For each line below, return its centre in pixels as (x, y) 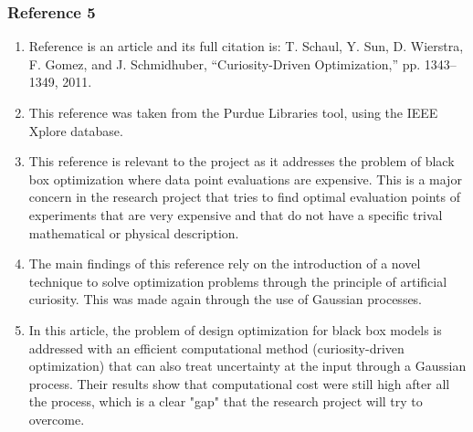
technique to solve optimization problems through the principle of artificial (238, 281)
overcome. (57, 419)
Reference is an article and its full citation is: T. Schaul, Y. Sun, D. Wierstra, (246, 46)
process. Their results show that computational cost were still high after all (239, 383)
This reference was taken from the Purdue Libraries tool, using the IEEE (233, 112)
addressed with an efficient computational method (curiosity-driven (216, 348)
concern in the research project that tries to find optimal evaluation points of (244, 197)
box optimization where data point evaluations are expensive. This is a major (245, 179)
